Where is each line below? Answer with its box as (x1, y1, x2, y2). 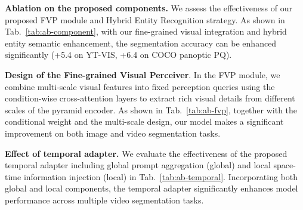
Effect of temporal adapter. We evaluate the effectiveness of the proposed (5, 147, 287, 159)
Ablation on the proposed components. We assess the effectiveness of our (5, 2, 292, 14)
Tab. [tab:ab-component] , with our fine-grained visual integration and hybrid (5, 25, 287, 38)
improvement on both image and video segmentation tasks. (5, 126, 221, 139)
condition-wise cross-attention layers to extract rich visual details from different (5, 92, 295, 104)
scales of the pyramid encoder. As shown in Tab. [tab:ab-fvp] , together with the (5, 103, 298, 116)
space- (273, 159, 296, 171)
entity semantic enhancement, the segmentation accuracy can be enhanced (5, 36, 277, 49)
